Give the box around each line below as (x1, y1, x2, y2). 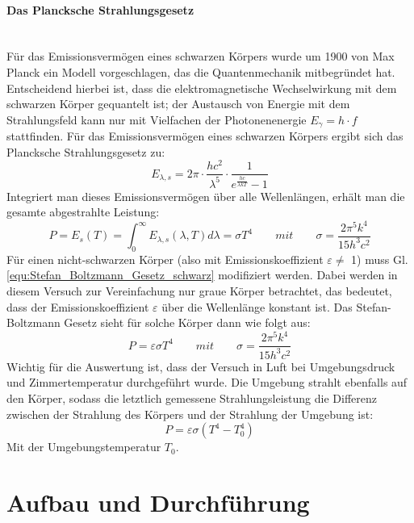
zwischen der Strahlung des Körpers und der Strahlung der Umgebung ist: (6, 405, 374, 422)
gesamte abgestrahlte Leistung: (6, 203, 160, 220)
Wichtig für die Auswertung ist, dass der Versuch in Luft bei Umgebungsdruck (6, 358, 395, 374)
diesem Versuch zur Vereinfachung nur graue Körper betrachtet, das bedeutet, (6, 282, 392, 299)
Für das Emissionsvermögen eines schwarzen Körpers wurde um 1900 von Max (6, 48, 395, 65)
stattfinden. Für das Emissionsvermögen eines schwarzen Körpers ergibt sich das (6, 128, 404, 144)
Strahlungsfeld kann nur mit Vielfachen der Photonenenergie (6, 111, 307, 128)
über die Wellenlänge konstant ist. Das (161, 298, 353, 315)
